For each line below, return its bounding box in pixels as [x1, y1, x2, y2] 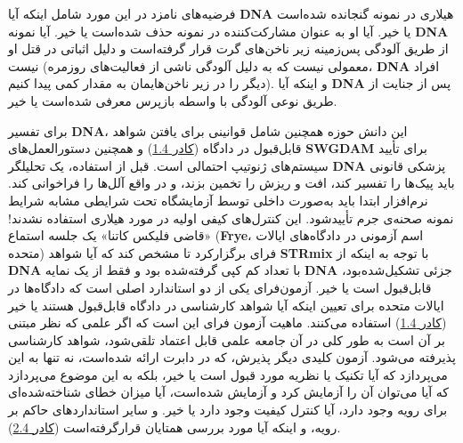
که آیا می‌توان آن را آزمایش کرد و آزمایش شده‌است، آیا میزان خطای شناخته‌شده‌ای [8, 383, 450, 401]
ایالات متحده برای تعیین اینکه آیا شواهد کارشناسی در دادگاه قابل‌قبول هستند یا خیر [8, 295, 444, 314]
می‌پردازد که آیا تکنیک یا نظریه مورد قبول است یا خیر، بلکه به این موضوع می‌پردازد [8, 365, 448, 383]
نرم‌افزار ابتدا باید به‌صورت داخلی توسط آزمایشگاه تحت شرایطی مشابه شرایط [8, 190, 428, 209]
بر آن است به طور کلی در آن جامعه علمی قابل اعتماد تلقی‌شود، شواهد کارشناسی [8, 330, 445, 349]
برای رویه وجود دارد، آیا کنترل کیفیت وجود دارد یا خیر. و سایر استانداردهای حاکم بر [8, 400, 448, 419]
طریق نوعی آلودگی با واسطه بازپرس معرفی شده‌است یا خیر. [8, 91, 337, 109]
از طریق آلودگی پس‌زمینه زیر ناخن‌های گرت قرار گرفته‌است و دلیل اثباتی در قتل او [8, 39, 449, 58]
